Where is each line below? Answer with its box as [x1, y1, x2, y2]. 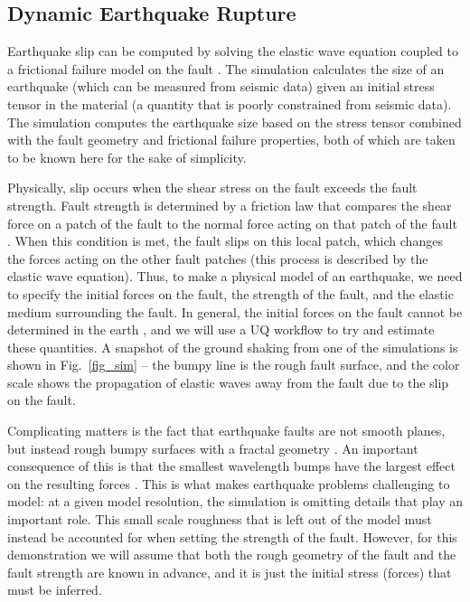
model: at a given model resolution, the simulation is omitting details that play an [7, 492, 463, 511]
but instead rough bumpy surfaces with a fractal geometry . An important [7, 438, 418, 457]
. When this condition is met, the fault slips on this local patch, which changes [7, 231, 443, 250]
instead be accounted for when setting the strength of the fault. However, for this [7, 527, 457, 546]
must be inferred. [7, 580, 102, 599]
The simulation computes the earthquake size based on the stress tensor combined [7, 112, 462, 131]
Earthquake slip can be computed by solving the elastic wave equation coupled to [7, 42, 459, 61]
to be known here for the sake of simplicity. [7, 147, 247, 166]
